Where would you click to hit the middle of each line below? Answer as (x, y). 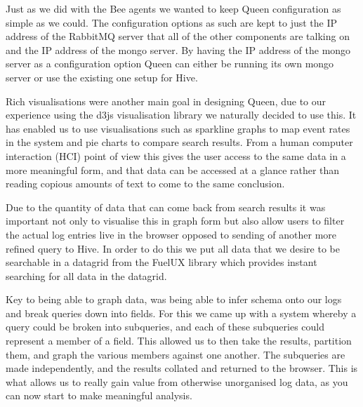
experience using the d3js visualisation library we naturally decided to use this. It (181, 115)
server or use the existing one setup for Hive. (102, 77)
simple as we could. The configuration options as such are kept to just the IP (172, 22)
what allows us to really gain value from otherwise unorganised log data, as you (177, 381)
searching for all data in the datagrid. (86, 275)
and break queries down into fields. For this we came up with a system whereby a (181, 313)
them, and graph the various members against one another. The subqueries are (176, 354)
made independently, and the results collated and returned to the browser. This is (182, 368)
